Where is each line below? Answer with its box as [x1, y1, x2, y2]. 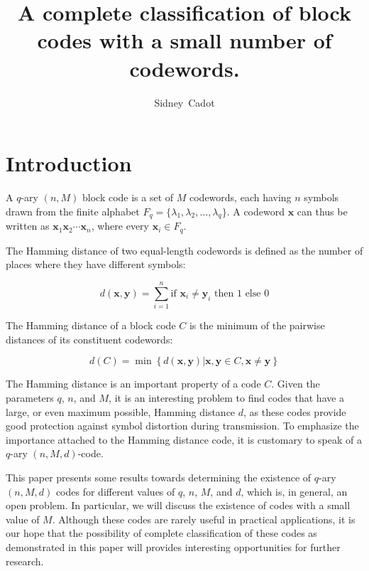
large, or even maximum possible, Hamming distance [6, 404, 236, 419]
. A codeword [226, 203, 285, 218]
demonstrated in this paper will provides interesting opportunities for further [6, 539, 341, 554]
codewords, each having [189, 190, 292, 205]
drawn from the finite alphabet [6, 203, 140, 218]
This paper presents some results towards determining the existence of [6, 469, 312, 484]
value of [6, 511, 40, 526]
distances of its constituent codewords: [6, 331, 173, 346]
